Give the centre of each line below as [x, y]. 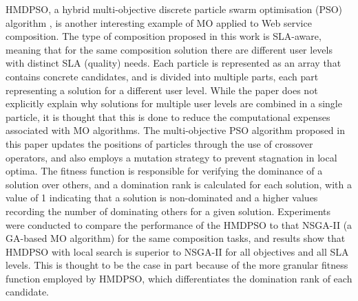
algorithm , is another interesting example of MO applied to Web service [159, 22]
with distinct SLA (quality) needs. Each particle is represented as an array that [173, 63]
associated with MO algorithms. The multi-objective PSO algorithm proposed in [175, 130]
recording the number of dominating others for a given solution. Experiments [168, 211]
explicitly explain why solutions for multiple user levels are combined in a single [174, 103]
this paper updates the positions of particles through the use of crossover [159, 143]
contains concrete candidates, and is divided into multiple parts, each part [162, 76]
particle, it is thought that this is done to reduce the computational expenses [168, 116]
